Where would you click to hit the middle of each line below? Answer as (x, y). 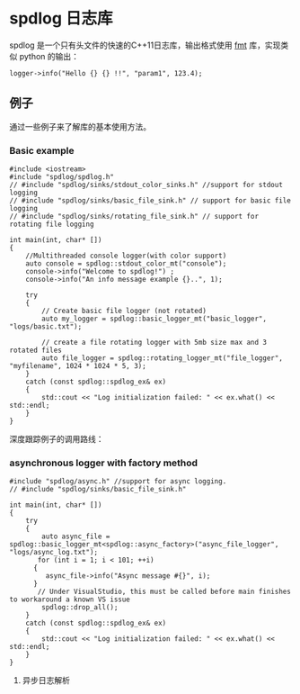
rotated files (36, 351)
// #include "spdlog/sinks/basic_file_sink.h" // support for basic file (150, 201)
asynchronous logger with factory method (104, 463)
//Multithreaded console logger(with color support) (126, 256)
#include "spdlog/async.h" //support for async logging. (118, 482)
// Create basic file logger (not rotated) (124, 311)
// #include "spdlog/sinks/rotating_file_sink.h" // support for (134, 217)
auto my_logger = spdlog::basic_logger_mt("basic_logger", (154, 319)
